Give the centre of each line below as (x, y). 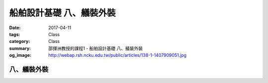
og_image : (20, 55)
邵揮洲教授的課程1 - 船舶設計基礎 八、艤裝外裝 (96, 48)
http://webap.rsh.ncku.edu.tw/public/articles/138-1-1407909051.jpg (118, 55)
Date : (15, 28)
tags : (15, 34)
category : (20, 41)
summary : (20, 48)
